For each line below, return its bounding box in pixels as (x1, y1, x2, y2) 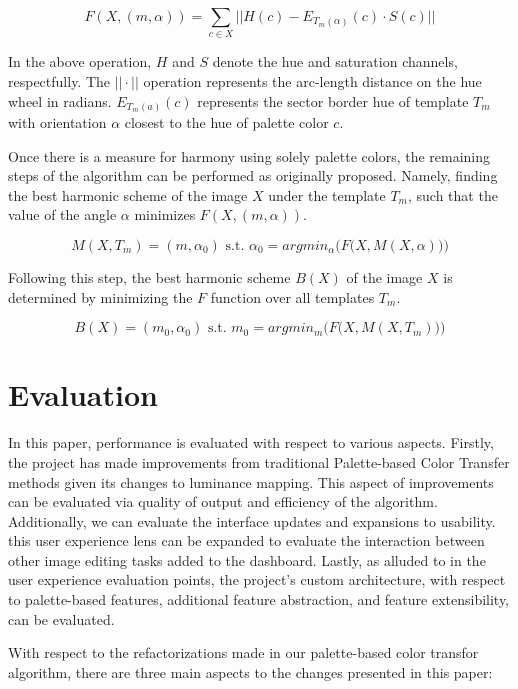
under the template (268, 184, 386, 205)
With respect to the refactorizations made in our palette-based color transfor (8, 642, 479, 663)
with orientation (8, 112, 107, 133)
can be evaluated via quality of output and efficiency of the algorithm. (8, 491, 438, 512)
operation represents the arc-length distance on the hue (143, 70, 482, 91)
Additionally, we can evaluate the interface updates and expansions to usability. (8, 510, 496, 531)
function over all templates (210, 286, 375, 307)
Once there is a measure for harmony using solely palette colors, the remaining (8, 145, 491, 166)
